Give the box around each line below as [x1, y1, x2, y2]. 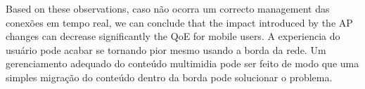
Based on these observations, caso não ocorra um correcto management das [6, 1, 330, 15]
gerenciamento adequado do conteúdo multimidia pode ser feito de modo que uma [6, 56, 359, 71]
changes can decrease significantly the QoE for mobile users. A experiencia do [6, 29, 340, 43]
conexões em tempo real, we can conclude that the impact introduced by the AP [6, 15, 353, 29]
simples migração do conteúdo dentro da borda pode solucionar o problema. [6, 69, 333, 84]
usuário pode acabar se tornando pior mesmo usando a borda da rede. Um [6, 42, 326, 57]
